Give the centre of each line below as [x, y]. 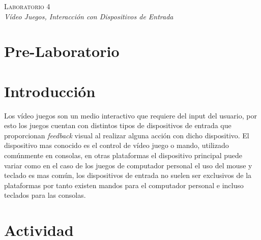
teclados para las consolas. [45, 195]
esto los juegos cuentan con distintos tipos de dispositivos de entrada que [118, 125]
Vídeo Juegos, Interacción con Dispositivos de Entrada [89, 16]
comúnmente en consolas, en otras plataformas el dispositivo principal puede [123, 155]
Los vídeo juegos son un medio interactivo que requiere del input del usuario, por [130, 115]
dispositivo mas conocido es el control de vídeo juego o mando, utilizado [117, 145]
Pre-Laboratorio [62, 51]
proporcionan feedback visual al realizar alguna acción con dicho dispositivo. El [127, 135]
